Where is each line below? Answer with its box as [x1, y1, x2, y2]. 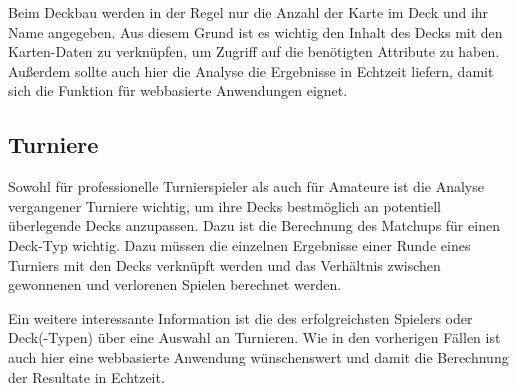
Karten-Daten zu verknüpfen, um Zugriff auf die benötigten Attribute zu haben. [8, 41, 500, 62]
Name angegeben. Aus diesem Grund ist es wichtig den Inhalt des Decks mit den [8, 21, 503, 42]
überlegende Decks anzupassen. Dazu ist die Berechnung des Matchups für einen [8, 215, 500, 236]
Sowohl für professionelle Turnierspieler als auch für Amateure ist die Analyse [8, 176, 484, 197]
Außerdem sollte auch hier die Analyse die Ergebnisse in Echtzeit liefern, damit [8, 60, 494, 81]
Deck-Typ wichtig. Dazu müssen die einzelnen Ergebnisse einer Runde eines [8, 234, 471, 255]
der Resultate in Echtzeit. [8, 366, 165, 387]
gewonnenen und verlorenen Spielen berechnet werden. [8, 274, 342, 295]
